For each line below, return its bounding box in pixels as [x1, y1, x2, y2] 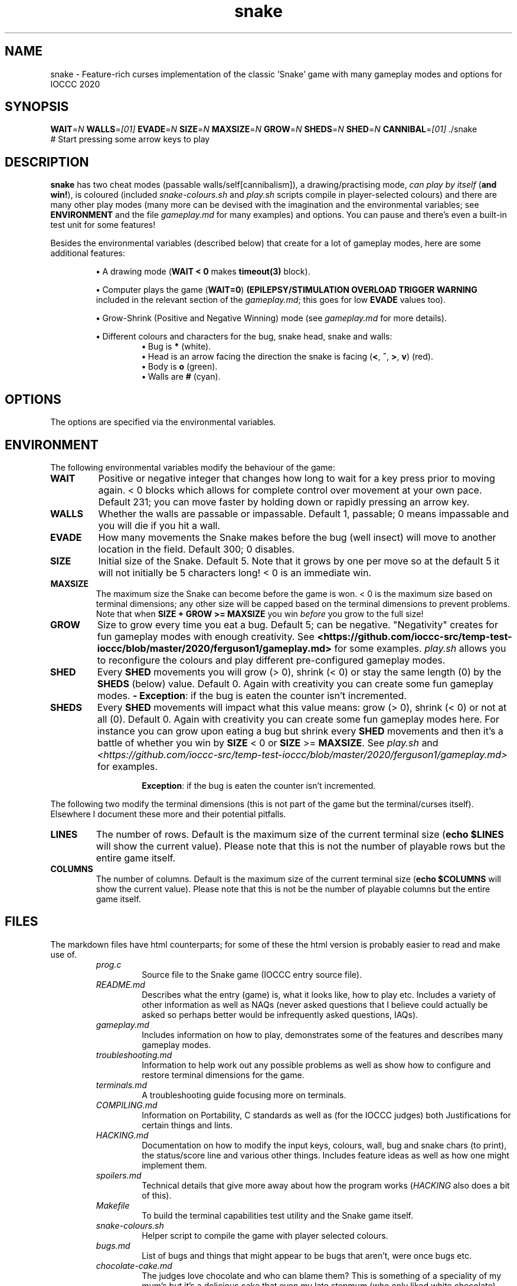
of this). [142, 1190, 172, 1200]
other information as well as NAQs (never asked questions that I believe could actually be [142, 999, 488, 1010]
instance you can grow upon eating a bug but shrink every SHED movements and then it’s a [97, 724, 503, 737]
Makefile [96, 1200, 130, 1210]
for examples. [97, 760, 158, 772]
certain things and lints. [142, 1119, 233, 1130]
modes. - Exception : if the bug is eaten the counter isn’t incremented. [97, 689, 407, 701]
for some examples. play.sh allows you [334, 642, 506, 654]
